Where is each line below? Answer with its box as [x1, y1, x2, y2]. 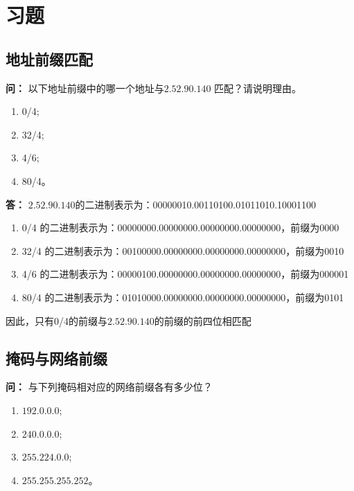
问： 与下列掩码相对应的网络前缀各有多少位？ [6, 380, 213, 394]
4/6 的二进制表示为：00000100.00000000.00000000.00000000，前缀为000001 [21, 267, 349, 281]
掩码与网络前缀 [6, 347, 107, 368]
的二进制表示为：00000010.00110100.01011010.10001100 [75, 197, 317, 211]
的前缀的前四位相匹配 [154, 313, 251, 328]
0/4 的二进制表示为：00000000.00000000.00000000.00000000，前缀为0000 [21, 220, 339, 235]
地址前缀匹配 [6, 48, 93, 69]
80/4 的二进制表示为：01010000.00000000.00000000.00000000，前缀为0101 [21, 289, 344, 304]
